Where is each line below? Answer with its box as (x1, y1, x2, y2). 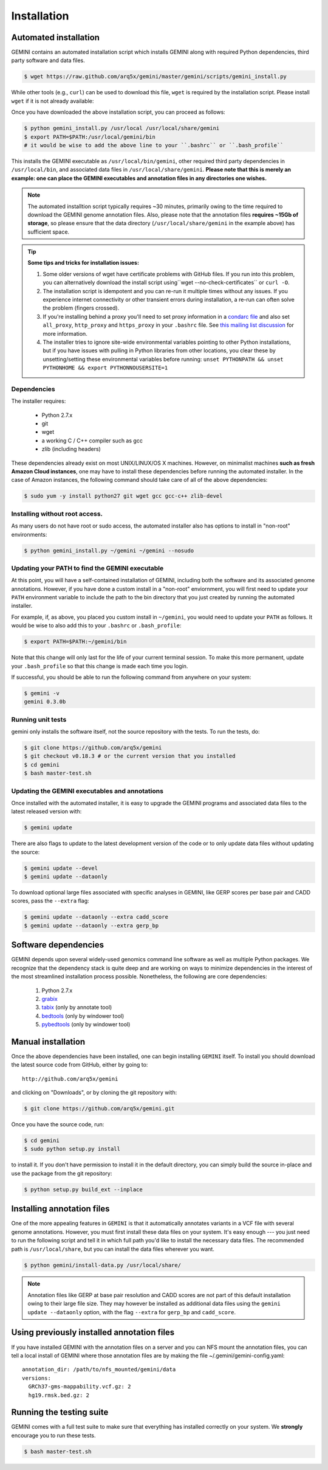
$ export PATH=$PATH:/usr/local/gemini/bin (24, 133, 156, 140)
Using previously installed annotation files (11, 1327, 175, 1338)
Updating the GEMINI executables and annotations (11, 787, 164, 795)
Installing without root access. (11, 509, 103, 518)
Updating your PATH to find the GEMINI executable (11, 563, 164, 572)
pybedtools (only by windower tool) (41, 1021, 131, 1028)
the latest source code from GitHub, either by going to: (11, 1061, 148, 1068)
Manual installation (11, 1036, 86, 1047)
